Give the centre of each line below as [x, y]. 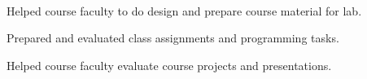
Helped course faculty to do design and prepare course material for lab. [184, 10]
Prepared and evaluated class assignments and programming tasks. [173, 38]
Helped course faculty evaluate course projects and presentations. [169, 65]
